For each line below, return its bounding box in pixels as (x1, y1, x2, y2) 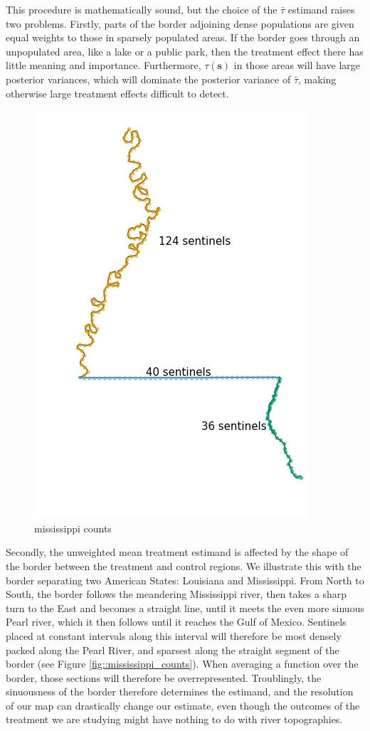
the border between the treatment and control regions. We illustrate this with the (6, 558, 361, 573)
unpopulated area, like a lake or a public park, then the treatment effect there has (6, 43, 364, 58)
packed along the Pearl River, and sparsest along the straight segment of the (6, 642, 339, 657)
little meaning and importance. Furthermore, (6, 58, 201, 73)
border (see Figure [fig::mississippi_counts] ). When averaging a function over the (6, 656, 359, 671)
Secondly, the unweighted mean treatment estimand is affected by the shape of (6, 545, 349, 559)
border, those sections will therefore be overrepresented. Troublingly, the (6, 670, 322, 685)
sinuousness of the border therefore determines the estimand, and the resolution (6, 684, 354, 699)
